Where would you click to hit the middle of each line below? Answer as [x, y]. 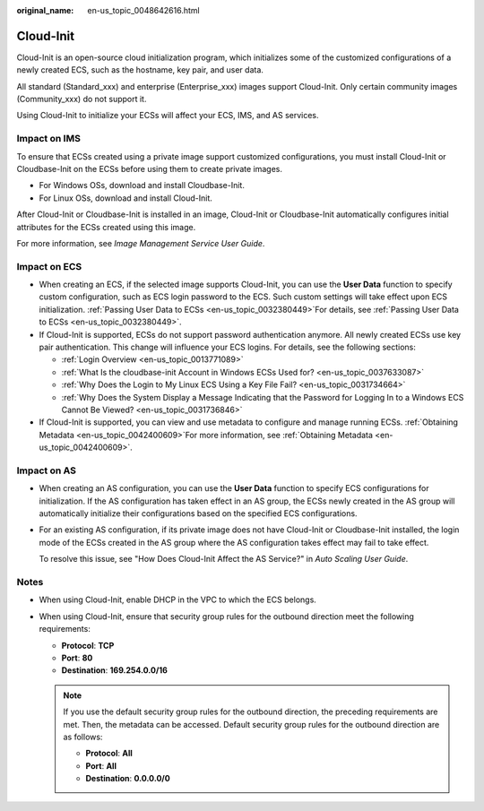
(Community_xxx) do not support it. [82, 99]
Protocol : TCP [88, 645]
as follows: [83, 737]
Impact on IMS [48, 139]
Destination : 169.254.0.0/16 [114, 670]
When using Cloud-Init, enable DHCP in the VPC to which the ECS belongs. [178, 600]
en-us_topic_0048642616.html [144, 10]
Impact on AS [46, 470]
